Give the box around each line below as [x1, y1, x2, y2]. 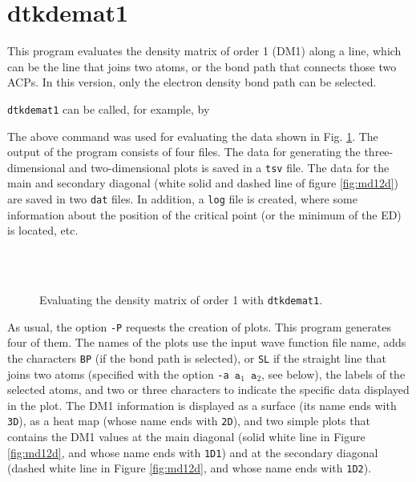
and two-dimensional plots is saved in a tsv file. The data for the [69, 159, 390, 175]
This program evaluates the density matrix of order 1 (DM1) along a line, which [7, 42, 402, 59]
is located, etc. [7, 222, 79, 239]
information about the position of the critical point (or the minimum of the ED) [7, 206, 402, 223]
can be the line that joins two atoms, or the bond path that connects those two [7, 58, 397, 74]
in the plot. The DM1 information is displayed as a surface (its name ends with [7, 396, 397, 413]
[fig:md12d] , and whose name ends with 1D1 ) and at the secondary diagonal [7, 444, 378, 460]
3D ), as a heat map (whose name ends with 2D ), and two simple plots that [7, 412, 370, 429]
